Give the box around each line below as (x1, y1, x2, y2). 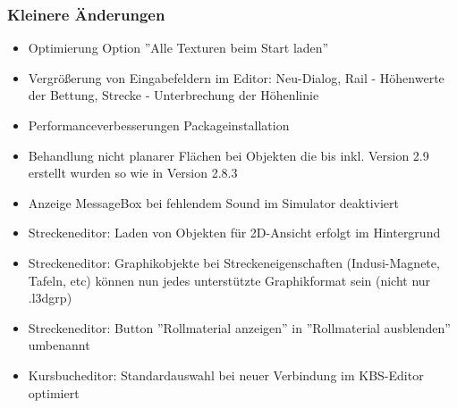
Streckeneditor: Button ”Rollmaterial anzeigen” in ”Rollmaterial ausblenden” (28, 318, 451, 337)
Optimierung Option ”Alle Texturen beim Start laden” (28, 38, 329, 57)
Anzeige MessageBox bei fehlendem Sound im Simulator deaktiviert (28, 193, 399, 212)
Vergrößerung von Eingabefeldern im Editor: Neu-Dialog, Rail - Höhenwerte (28, 68, 444, 87)
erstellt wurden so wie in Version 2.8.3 (28, 163, 238, 182)
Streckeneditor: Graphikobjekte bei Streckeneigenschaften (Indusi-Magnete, (28, 253, 440, 271)
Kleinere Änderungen (7, 3, 165, 25)
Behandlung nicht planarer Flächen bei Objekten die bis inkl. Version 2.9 (28, 146, 429, 164)
